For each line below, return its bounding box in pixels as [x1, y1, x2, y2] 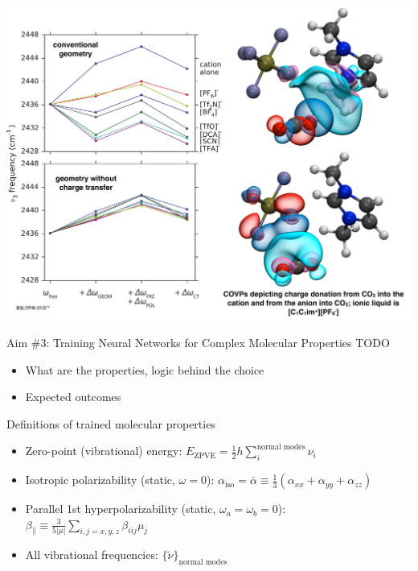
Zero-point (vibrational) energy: [25, 442, 182, 459]
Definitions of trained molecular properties [6, 415, 215, 432]
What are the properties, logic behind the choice [25, 361, 264, 378]
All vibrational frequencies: [25, 546, 158, 563]
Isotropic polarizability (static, [25, 471, 175, 488]
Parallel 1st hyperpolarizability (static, [25, 500, 216, 517]
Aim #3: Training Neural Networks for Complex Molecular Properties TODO [6, 333, 390, 350]
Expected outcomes [25, 388, 121, 405]
